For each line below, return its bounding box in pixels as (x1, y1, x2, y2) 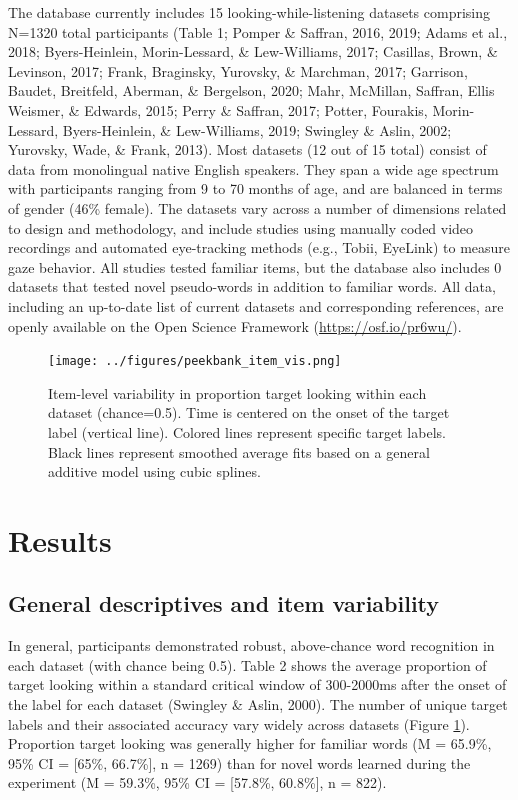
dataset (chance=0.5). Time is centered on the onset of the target (48, 402, 450, 423)
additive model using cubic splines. (48, 461, 261, 482)
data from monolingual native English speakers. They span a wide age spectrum (8, 158, 499, 179)
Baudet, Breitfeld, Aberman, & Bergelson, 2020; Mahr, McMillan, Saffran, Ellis (8, 80, 495, 101)
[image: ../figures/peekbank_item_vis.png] (48, 354, 342, 369)
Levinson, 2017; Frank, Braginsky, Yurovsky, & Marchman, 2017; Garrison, (8, 60, 468, 81)
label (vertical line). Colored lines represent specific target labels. (48, 421, 446, 442)
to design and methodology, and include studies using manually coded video (8, 217, 474, 238)
